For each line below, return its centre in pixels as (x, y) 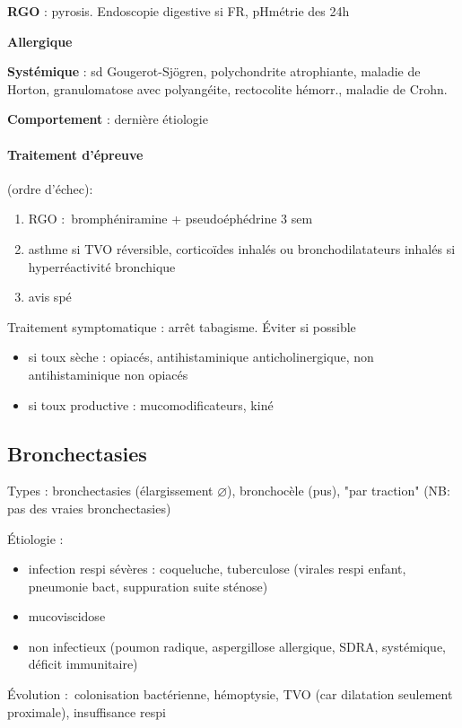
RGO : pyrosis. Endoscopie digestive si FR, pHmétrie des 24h (179, 11)
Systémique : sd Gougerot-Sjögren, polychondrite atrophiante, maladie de (214, 71)
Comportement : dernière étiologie (108, 119)
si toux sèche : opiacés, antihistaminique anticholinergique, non (201, 357)
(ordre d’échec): (50, 188)
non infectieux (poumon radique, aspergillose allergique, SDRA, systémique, (237, 646)
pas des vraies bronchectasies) (89, 508)
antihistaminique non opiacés (108, 374)
